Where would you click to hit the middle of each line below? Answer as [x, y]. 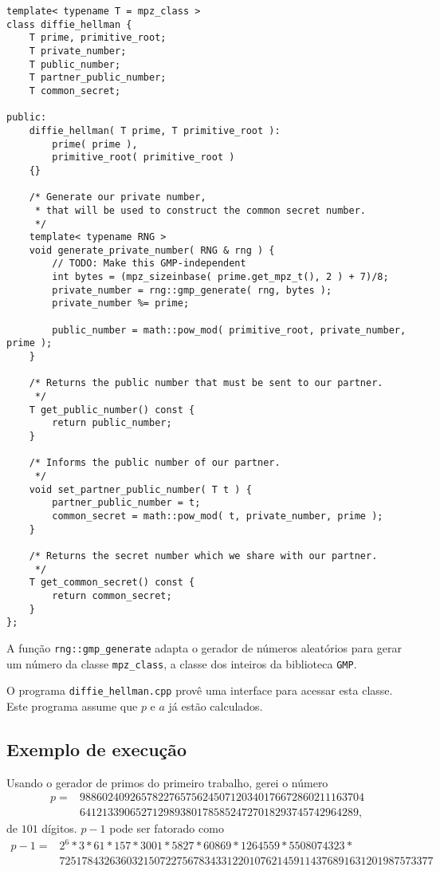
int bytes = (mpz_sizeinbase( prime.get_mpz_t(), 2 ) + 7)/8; [220, 277]
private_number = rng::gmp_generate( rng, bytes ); [192, 290]
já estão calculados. [216, 705]
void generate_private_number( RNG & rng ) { [152, 250]
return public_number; [112, 423]
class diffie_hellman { [69, 24]
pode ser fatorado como [167, 828]
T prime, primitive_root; [98, 38]
